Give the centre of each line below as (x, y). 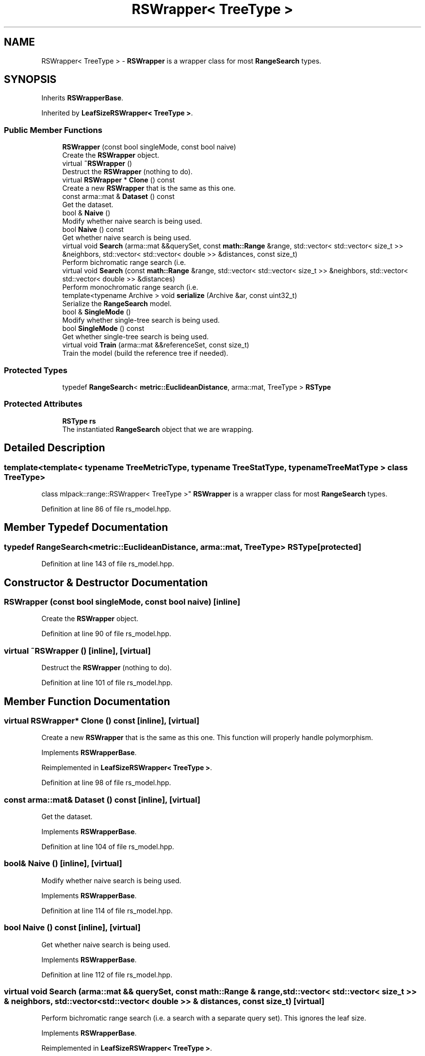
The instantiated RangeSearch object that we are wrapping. (158, 429)
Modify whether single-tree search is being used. (141, 320)
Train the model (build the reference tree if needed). (145, 353)
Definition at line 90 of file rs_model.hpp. (106, 634)
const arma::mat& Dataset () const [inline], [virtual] (102, 800)
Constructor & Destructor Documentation (106, 582)
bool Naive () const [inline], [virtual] (72, 928)
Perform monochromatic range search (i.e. (130, 287)
